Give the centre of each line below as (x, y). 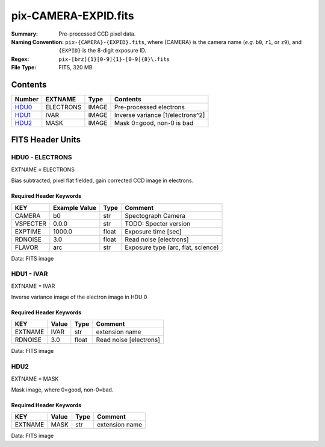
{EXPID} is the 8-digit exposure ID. (103, 51)
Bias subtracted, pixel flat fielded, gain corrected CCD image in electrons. (102, 180)
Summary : (25, 34)
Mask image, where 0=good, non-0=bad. (62, 390)
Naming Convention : (38, 42)
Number (27, 100)
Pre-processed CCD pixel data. (97, 34)
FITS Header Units (46, 140)
